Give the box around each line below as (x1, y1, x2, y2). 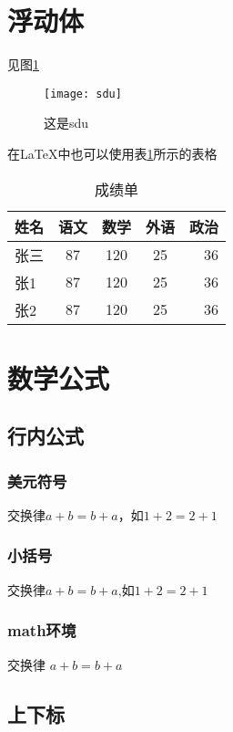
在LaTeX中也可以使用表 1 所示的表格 (7, 143, 218, 162)
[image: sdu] (44, 87, 122, 100)
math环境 (7, 619, 76, 642)
